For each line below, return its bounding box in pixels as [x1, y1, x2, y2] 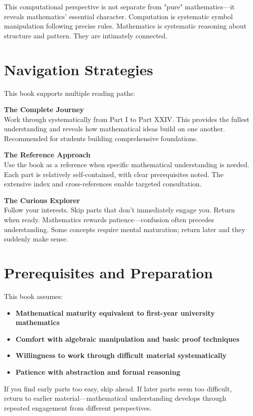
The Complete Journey [4, 104, 84, 115]
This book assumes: [4, 291, 63, 301]
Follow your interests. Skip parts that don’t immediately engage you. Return [4, 205, 235, 215]
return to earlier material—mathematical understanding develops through [4, 393, 226, 403]
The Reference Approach [4, 149, 91, 160]
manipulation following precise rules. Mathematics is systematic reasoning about [4, 21, 247, 31]
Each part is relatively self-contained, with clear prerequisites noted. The [4, 169, 223, 179]
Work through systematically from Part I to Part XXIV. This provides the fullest [4, 114, 250, 124]
